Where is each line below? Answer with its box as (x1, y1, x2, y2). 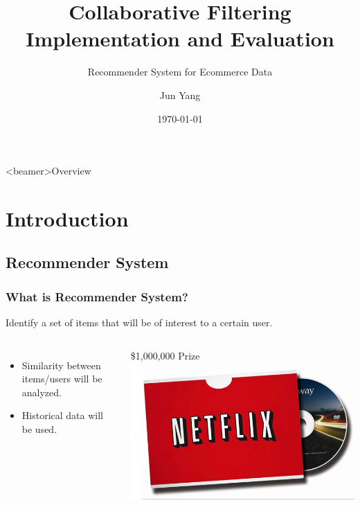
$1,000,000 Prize (130, 348, 200, 362)
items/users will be (21, 371, 102, 386)
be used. (21, 422, 57, 436)
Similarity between (21, 357, 101, 372)
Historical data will (21, 408, 103, 423)
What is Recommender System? (6, 287, 188, 305)
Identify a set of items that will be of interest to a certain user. (6, 315, 273, 330)
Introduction (6, 204, 129, 232)
